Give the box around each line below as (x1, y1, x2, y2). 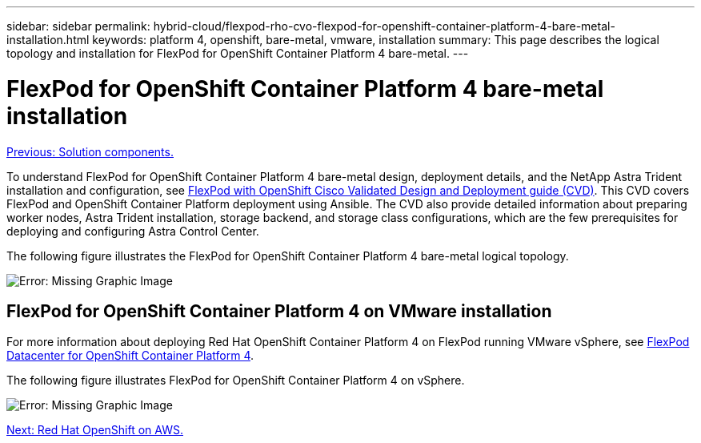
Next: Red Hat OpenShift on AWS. (6, 423, 183, 437)
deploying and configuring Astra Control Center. (6, 224, 259, 238)
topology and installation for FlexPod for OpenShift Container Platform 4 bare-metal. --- (6, 46, 469, 60)
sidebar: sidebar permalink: (6, 19, 150, 33)
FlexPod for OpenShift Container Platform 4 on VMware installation (6, 300, 552, 321)
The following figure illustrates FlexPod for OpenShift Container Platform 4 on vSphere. (6, 373, 465, 388)
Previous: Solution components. (6, 144, 174, 159)
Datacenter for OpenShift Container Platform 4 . (6, 348, 254, 363)
